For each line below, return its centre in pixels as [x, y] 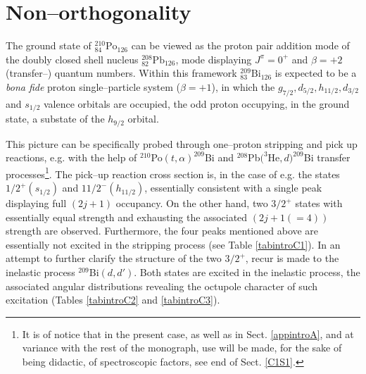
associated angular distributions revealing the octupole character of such [162, 286]
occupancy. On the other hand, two [192, 203]
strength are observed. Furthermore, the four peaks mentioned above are [162, 231]
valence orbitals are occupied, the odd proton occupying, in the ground [196, 103]
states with [319, 203]
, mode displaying [214, 59]
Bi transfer [327, 157]
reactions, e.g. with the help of [71, 157]
